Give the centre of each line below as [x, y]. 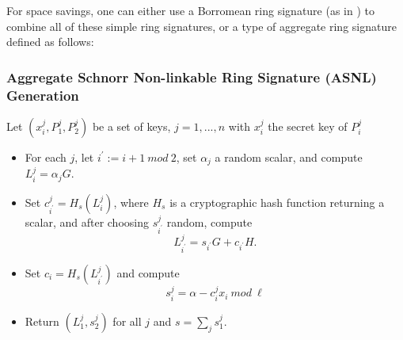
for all [127, 321]
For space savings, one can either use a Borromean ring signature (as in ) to [191, 10]
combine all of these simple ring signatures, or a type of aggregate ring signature [201, 26]
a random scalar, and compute [289, 157]
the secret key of [308, 126]
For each [46, 157]
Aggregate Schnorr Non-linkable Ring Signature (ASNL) [192, 76]
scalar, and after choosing [87, 222]
